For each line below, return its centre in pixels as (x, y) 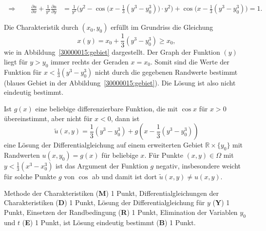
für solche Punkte (30, 176)
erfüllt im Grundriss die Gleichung (162, 27)
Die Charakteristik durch (41, 27)
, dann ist (125, 118)
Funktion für (23, 72)
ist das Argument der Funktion (102, 165)
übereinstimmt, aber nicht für (48, 118)
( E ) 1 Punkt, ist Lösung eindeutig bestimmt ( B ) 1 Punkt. (109, 222)
